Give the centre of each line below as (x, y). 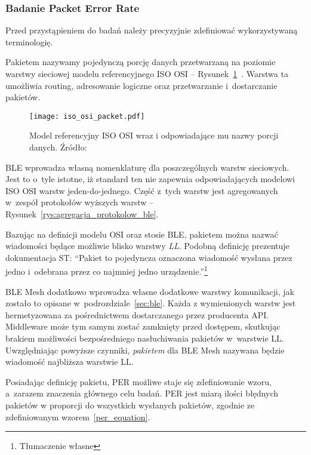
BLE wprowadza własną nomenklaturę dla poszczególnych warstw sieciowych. (147, 167)
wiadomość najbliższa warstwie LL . (70, 362)
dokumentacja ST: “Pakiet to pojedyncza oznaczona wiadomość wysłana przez (149, 257)
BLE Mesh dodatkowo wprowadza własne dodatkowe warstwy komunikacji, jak (150, 291)
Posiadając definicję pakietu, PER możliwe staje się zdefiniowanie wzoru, (138, 381)
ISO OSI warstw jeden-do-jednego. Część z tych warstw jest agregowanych (142, 190)
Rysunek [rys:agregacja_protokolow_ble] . (82, 214)
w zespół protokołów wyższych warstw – (80, 202)
